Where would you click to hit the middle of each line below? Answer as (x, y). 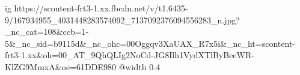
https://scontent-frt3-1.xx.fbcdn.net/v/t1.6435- (101, 8)
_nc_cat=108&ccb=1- (47, 31)
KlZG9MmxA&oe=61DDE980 (61, 66)
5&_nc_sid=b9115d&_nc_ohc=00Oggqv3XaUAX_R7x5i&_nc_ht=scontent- (150, 43)
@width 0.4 (139, 66)
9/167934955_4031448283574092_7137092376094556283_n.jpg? (122, 19)
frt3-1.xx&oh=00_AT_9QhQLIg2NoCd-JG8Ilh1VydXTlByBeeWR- (130, 55)
